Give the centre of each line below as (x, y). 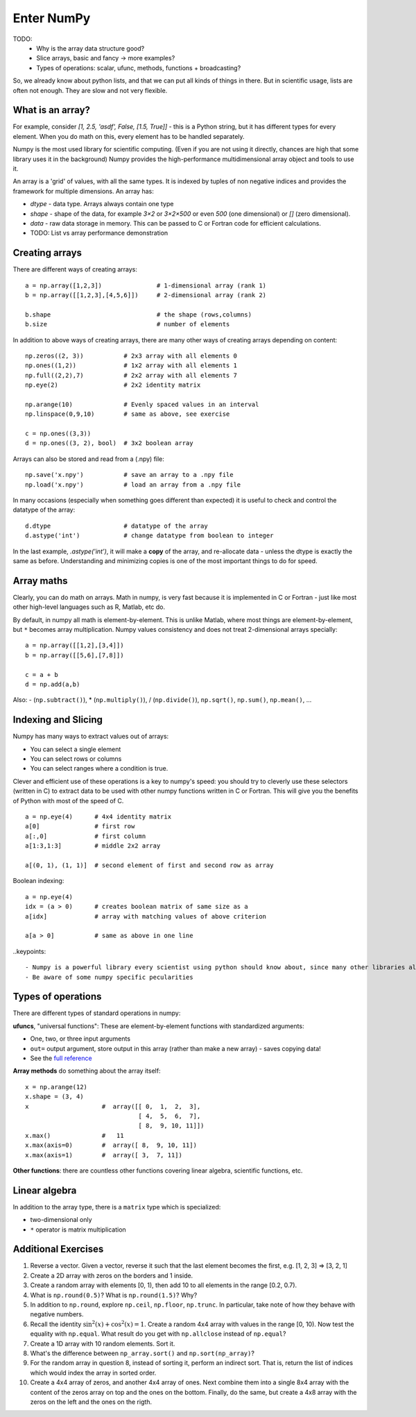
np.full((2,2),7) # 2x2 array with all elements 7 (131, 375)
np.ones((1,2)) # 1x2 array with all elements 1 (131, 366)
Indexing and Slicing (58, 720)
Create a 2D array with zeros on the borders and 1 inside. (112, 1275)
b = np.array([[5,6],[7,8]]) (75, 655)
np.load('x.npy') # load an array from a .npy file (133, 485)
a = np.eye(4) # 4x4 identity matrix (98, 817)
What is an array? (51, 110)
